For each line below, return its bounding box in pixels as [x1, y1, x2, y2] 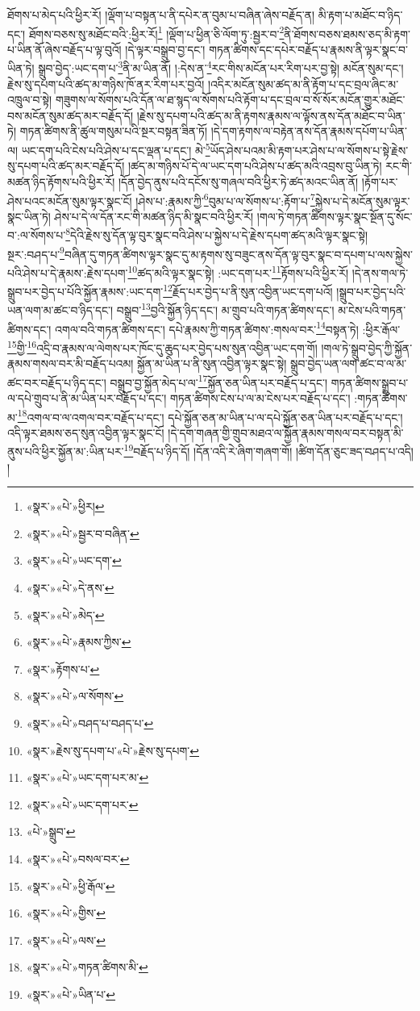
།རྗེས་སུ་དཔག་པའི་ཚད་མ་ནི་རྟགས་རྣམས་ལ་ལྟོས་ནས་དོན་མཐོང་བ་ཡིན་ [136, 107, 405, 123]
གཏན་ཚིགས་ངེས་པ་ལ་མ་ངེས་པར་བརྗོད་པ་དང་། [170, 389, 351, 406]
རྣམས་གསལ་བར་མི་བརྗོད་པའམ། [7, 355, 134, 372]
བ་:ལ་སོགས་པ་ [7, 227, 66, 243]
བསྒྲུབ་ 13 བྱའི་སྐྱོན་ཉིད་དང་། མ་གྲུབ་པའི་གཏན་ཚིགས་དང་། [116, 299, 335, 318]
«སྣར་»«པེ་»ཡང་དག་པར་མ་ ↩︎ [26, 769, 149, 786]
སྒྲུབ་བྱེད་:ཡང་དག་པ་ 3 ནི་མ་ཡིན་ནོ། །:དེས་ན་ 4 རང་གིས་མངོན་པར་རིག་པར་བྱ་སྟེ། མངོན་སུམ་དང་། [38, 57, 404, 77]
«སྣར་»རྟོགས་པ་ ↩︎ [26, 660, 100, 677]
